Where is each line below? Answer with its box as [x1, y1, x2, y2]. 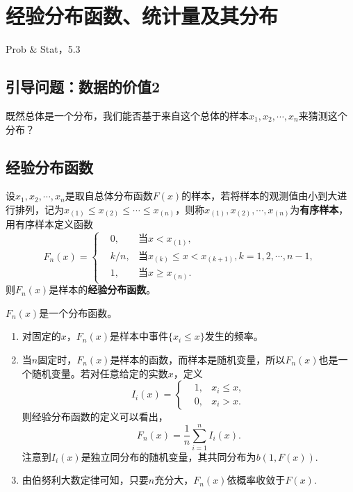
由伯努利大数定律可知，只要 [22, 473, 149, 487]
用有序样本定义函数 [6, 217, 93, 231]
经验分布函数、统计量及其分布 [6, 1, 279, 30]
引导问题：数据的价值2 [6, 76, 161, 97]
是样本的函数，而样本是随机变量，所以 [110, 352, 286, 366]
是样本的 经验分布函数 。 [49, 282, 156, 297]
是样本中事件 [109, 329, 168, 343]
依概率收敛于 [227, 473, 286, 487]
